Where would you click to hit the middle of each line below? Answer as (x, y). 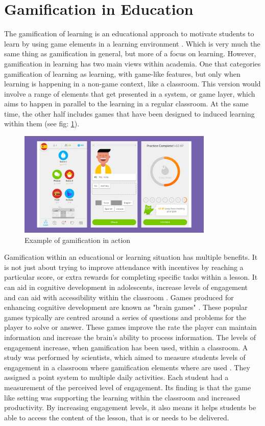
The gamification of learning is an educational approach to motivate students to (129, 33)
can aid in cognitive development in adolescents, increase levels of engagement (126, 287)
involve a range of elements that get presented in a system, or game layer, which (130, 93)
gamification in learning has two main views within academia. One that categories (132, 63)
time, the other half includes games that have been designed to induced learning (129, 113)
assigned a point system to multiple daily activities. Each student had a (116, 377)
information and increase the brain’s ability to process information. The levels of (130, 337)
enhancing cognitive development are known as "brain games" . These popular (126, 307)
